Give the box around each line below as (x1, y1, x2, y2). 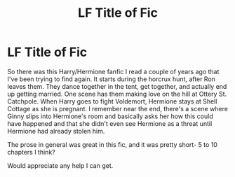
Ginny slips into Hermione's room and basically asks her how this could (7, 112, 213, 120)
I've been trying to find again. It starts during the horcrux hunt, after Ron (7, 75, 216, 83)
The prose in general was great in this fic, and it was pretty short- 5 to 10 (7, 140, 217, 148)
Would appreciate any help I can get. (7, 161, 114, 169)
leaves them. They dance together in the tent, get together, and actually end (7, 82, 227, 90)
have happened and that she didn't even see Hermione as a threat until (7, 119, 213, 127)
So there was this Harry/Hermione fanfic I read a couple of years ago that (7, 67, 220, 76)
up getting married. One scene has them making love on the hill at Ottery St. (7, 90, 227, 98)
